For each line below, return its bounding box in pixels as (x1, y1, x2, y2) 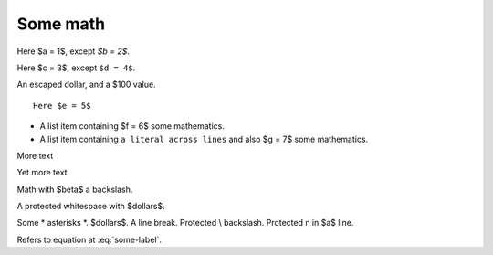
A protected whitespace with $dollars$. (16, 201, 166, 212)
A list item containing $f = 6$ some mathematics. (39, 121, 226, 132)
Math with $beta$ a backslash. (16, 184, 133, 195)
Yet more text (16, 167, 68, 178)
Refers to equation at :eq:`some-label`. (16, 234, 162, 245)
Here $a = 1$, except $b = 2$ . (16, 46, 131, 57)
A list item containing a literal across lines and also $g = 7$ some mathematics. (39, 133, 369, 144)
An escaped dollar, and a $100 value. (16, 79, 156, 90)
